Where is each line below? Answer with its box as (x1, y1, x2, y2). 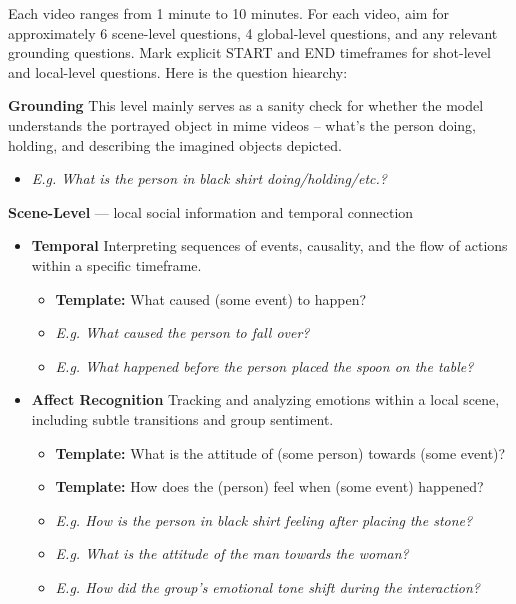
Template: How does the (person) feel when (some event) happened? (55, 476, 484, 497)
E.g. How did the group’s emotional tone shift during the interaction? (55, 576, 481, 597)
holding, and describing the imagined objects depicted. (8, 134, 342, 155)
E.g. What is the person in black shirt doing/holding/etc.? (31, 168, 387, 189)
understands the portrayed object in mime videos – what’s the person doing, (8, 114, 477, 135)
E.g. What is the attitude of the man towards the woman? (55, 543, 409, 564)
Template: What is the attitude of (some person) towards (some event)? (55, 442, 506, 463)
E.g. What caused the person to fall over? (55, 322, 310, 343)
